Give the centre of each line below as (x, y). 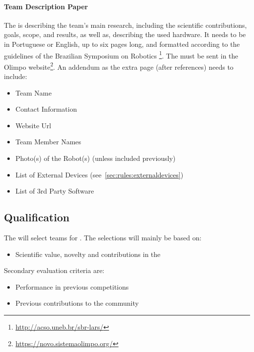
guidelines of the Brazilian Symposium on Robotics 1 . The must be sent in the (121, 55)
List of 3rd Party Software (55, 191)
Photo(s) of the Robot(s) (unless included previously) (95, 158)
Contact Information (46, 109)
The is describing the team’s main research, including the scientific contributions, (126, 25)
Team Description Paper (46, 6)
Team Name (33, 92)
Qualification (37, 217)
